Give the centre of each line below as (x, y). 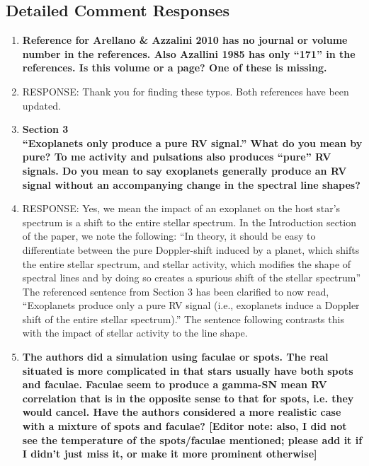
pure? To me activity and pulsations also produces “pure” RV (177, 157)
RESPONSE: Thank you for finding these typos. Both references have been (186, 91)
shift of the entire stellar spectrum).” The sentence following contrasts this (183, 319)
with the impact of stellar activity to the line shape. (135, 333)
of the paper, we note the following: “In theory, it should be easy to (169, 236)
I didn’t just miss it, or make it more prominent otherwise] (170, 454)
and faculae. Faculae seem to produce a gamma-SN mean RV (175, 384)
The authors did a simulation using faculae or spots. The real (175, 357)
